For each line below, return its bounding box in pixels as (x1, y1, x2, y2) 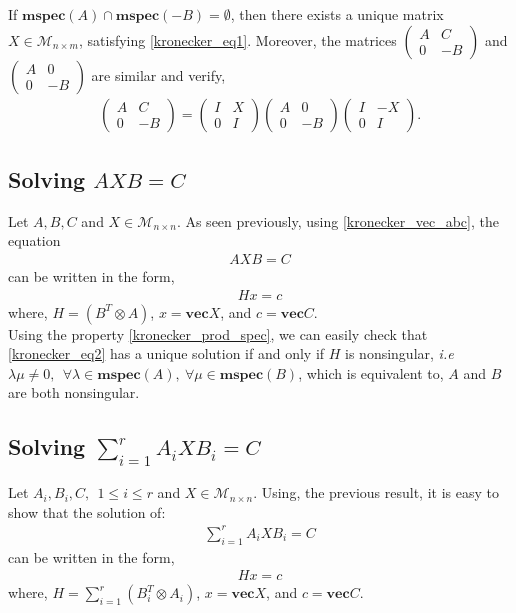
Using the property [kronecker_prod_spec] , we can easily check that (8, 323, 428, 344)
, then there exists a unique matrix (230, 4, 444, 24)
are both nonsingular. (8, 382, 140, 403)
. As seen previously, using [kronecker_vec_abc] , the (176, 210, 499, 231)
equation (8, 230, 61, 251)
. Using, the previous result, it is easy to (253, 482, 499, 503)
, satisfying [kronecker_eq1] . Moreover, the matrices (79, 29, 397, 50)
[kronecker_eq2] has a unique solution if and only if (8, 343, 325, 364)
